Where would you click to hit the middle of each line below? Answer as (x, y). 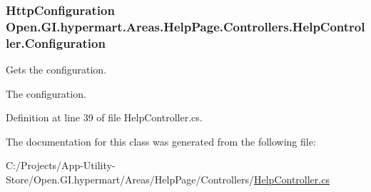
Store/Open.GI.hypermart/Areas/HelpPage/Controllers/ (130, 180)
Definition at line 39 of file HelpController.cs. (104, 117)
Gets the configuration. (56, 70)
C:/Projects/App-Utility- (61, 165)
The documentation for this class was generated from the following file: (161, 141)
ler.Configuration (56, 42)
